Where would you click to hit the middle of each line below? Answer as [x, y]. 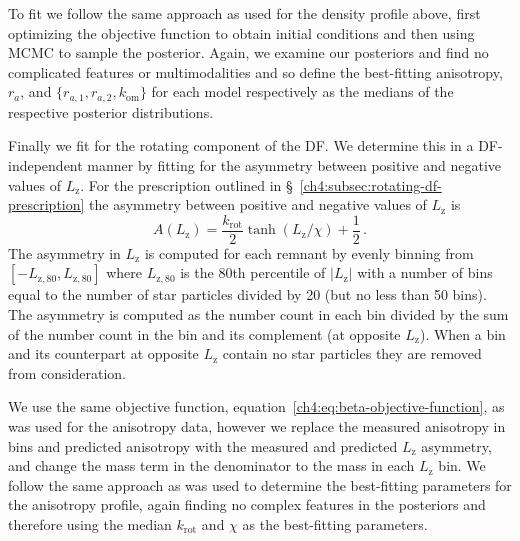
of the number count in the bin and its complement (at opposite [204, 333]
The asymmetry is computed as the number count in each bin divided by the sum [258, 314]
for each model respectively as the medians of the [302, 91]
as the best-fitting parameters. [335, 523]
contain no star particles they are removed [352, 353]
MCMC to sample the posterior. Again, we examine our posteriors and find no [248, 52]
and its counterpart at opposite [103, 353]
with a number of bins [425, 272]
